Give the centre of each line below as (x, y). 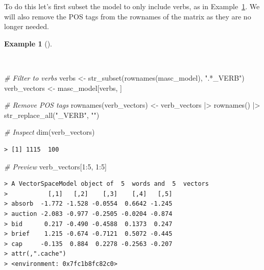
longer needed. (27, 26)
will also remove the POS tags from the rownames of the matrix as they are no (128, 16)
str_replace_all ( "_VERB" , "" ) (52, 115)
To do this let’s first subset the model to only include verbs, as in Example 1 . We (132, 6)
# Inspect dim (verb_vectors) (50, 132)
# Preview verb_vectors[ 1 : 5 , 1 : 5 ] (55, 166)
